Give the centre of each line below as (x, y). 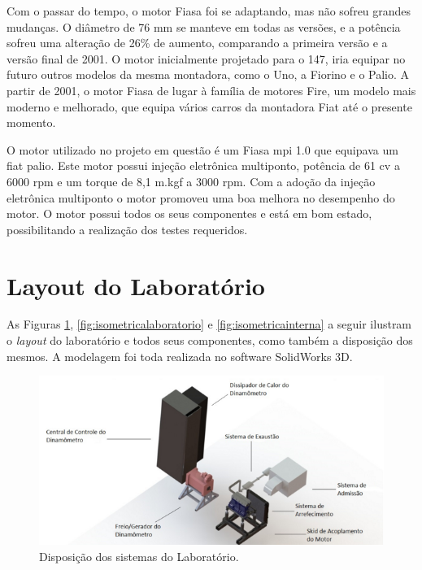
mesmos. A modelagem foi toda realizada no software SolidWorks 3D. (180, 356)
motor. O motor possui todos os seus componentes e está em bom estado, (189, 213)
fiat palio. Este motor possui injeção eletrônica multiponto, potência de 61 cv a (203, 165)
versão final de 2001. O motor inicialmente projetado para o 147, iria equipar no (206, 58)
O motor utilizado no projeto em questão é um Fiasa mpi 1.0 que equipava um (202, 149)
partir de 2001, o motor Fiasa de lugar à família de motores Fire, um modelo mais (211, 90)
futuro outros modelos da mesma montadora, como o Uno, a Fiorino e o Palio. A (208, 74)
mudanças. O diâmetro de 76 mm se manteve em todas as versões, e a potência (204, 26)
